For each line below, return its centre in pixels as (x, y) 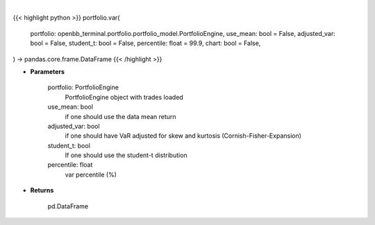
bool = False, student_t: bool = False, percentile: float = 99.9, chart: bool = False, (145, 43)
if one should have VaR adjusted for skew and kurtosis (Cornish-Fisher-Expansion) (183, 136)
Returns (42, 190)
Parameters (48, 71)
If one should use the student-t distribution (126, 155)
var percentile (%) (91, 174)
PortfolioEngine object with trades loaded (124, 97)
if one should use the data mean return (120, 116)
